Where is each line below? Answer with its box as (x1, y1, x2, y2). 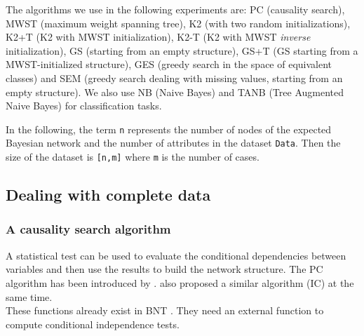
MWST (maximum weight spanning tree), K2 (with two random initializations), (6, 15, 351, 30)
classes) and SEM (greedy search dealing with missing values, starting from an (6, 70, 343, 85)
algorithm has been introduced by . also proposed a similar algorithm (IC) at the (6, 275, 354, 290)
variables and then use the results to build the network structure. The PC (6, 262, 323, 276)
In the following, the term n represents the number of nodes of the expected (6, 121, 332, 136)
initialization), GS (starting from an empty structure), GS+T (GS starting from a (6, 43, 358, 58)
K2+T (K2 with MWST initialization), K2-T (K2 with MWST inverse (6, 29, 311, 44)
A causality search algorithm (6, 220, 171, 238)
